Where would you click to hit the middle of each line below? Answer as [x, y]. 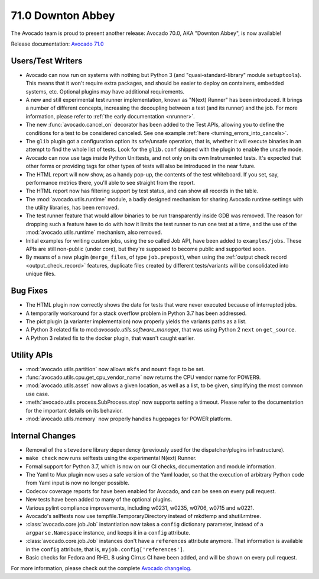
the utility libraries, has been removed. [72, 208]
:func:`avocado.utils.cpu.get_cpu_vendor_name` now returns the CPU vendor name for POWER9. [143, 377]
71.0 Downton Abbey [63, 15]
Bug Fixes [30, 291]
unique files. [41, 274]
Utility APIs [32, 355]
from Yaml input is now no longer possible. [78, 483]
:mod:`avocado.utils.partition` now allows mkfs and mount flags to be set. [115, 369]
